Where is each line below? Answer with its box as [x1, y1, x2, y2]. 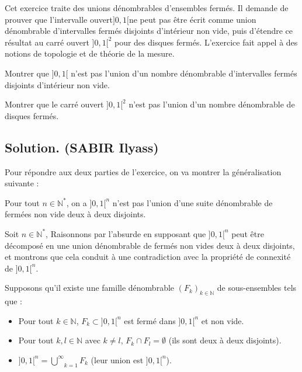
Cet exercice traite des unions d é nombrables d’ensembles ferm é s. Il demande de [5, 2, 289, 13]
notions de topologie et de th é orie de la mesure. [5, 47, 175, 60]
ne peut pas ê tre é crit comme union [129, 13, 256, 25]
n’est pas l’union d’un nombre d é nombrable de [129, 98, 295, 110]
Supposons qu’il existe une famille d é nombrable [5, 281, 175, 294]
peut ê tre [231, 227, 264, 239]
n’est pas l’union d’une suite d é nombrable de [112, 196, 273, 208]
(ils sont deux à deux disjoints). [168, 334, 282, 346]
